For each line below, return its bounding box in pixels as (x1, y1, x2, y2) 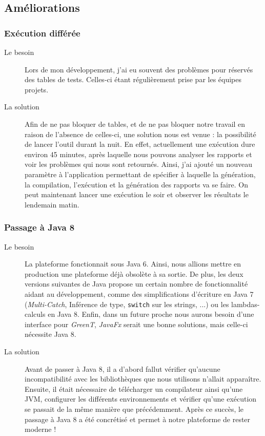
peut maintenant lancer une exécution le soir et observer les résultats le (25, 189, 249, 200)
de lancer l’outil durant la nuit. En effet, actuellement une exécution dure (25, 139, 255, 149)
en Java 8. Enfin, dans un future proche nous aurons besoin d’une (48, 309, 254, 319)
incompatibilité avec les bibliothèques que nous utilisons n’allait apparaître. (25, 373, 261, 384)
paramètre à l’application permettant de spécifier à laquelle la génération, (25, 168, 256, 179)
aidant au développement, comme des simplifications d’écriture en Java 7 (25, 288, 254, 299)
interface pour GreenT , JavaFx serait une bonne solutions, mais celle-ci (25, 318, 248, 329)
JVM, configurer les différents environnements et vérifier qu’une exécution (25, 393, 257, 404)
